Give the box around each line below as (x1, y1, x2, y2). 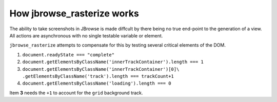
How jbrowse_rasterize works (9, 8, 140, 19)
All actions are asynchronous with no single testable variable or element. (9, 32, 163, 38)
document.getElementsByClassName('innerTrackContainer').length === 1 (22, 59, 204, 65)
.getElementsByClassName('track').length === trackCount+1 (22, 73, 174, 79)
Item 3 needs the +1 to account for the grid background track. (9, 90, 143, 96)
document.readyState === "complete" (22, 52, 115, 57)
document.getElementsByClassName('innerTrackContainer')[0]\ (22, 66, 180, 72)
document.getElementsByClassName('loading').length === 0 (22, 80, 171, 87)
